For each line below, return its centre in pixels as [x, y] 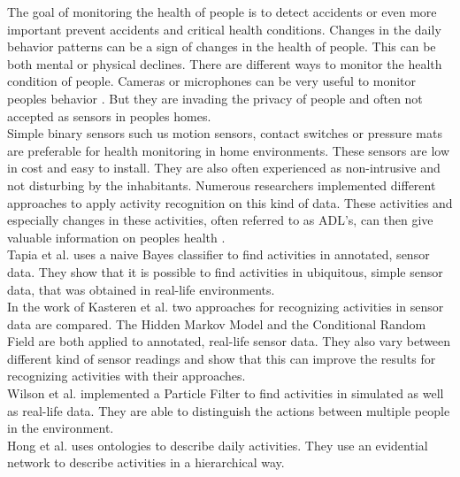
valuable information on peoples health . [116, 237]
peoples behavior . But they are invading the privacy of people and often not [215, 98]
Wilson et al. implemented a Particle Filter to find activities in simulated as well [226, 393]
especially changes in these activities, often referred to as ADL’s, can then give [220, 220]
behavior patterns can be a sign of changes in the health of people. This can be [222, 46]
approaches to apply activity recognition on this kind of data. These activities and [230, 202]
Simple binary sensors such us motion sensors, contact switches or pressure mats [225, 133]
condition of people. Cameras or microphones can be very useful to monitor [212, 81]
